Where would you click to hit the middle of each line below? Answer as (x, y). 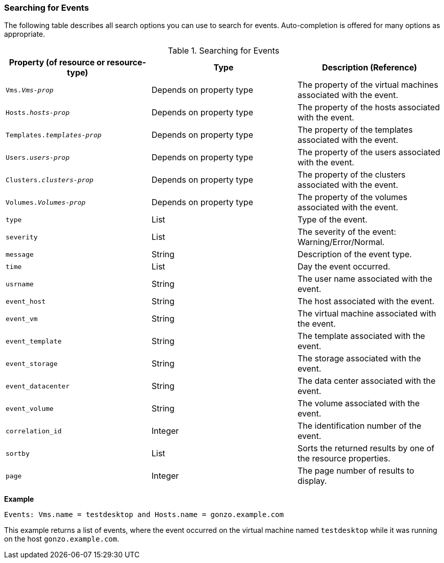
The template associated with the (361, 336)
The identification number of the (359, 426)
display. (312, 481)
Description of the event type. (354, 254)
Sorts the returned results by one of (366, 448)
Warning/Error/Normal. (341, 242)
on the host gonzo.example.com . (62, 539)
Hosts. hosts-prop (38, 112)
